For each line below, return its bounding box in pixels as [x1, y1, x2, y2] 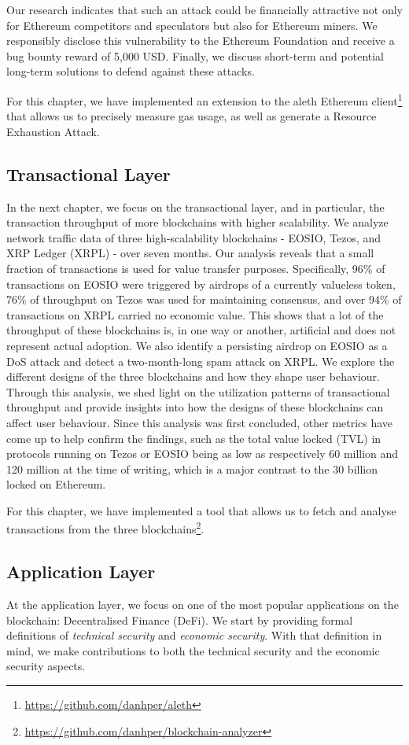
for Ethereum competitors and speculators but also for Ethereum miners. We [6, 17, 378, 33]
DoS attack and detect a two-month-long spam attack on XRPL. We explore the [6, 352, 395, 369]
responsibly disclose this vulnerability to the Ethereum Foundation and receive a [6, 32, 395, 49]
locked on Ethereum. [6, 476, 106, 492]
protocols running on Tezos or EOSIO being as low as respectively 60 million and [6, 445, 399, 462]
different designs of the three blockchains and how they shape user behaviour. [6, 368, 380, 385]
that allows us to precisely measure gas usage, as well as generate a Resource [6, 108, 377, 124]
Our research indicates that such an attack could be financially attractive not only [6, 2, 403, 17]
